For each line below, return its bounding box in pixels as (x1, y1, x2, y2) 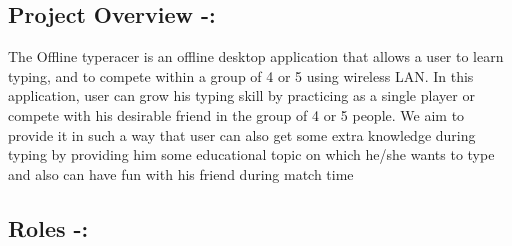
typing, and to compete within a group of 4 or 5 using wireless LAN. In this (8, 65, 474, 86)
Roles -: (8, 212, 89, 243)
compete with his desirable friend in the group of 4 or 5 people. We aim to (8, 104, 465, 125)
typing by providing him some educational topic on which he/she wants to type (8, 144, 495, 165)
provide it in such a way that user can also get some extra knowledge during (8, 124, 476, 145)
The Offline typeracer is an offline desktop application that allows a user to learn (8, 46, 504, 67)
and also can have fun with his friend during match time (8, 163, 354, 184)
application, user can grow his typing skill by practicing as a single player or (8, 85, 475, 106)
